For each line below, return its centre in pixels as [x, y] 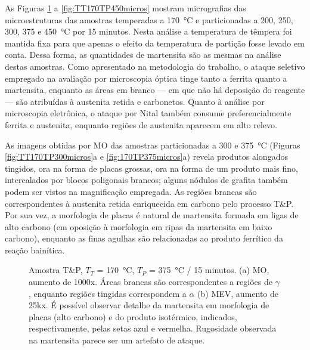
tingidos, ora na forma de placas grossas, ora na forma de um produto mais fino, [151, 168]
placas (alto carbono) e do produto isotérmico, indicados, [133, 316]
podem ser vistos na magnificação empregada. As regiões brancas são [131, 191]
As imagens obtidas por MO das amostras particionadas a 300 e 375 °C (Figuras [153, 145]
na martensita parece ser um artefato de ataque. [117, 340]
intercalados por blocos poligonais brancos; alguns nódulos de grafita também [146, 180]
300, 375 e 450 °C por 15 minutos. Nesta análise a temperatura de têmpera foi [148, 31]
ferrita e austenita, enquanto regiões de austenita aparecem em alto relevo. [141, 124]
